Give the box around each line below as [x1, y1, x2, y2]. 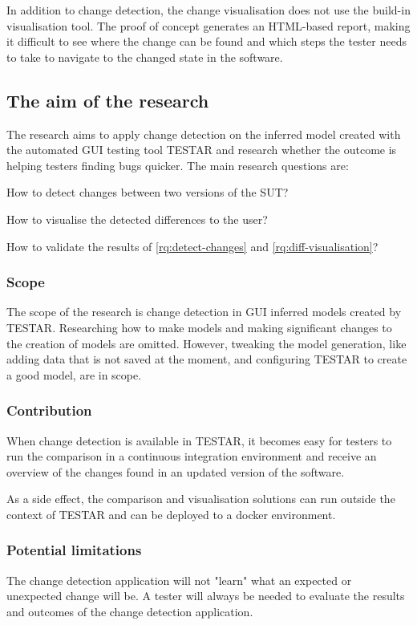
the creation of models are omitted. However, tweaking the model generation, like [6, 335, 407, 351]
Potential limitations [6, 540, 142, 560]
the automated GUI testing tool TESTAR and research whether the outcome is [6, 141, 397, 158]
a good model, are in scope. [6, 366, 142, 383]
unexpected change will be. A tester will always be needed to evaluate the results [6, 587, 405, 604]
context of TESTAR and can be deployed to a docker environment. [6, 505, 336, 522]
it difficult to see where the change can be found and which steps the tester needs [6, 33, 407, 50]
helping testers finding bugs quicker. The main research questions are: [6, 156, 349, 173]
